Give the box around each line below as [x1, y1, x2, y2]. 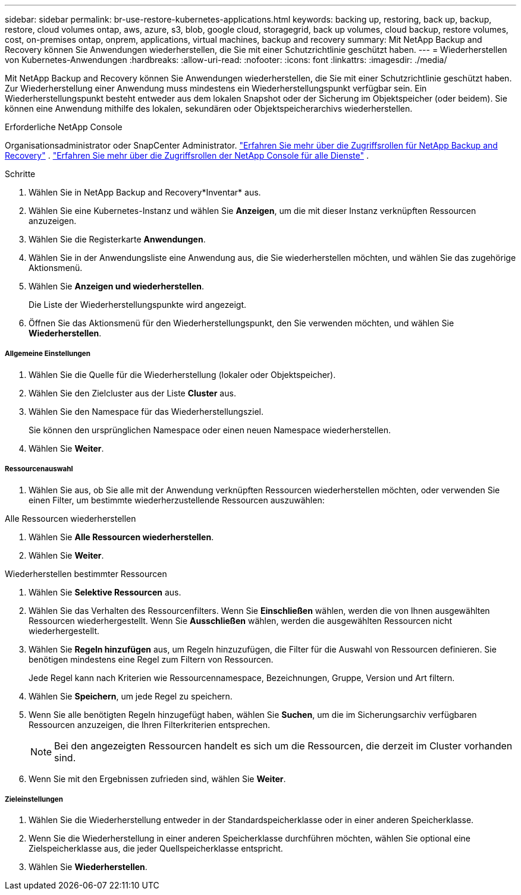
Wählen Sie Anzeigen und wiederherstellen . [29, 281, 205, 291]
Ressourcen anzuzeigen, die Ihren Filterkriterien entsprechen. [29, 719, 270, 730]
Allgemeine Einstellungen [5, 349, 90, 358]
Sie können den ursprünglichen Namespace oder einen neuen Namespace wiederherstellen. [29, 424, 391, 435]
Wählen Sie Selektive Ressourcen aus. [29, 587, 181, 597]
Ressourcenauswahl [5, 465, 73, 474]
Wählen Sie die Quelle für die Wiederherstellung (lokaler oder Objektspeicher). [29, 369, 336, 380]
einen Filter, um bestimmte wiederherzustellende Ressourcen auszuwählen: [29, 494, 325, 505]
